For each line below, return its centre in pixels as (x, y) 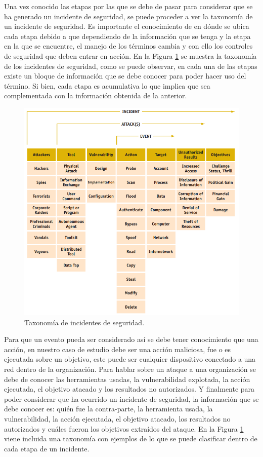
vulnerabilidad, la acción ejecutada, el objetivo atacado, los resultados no (117, 419)
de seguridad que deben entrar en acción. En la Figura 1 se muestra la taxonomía (130, 55)
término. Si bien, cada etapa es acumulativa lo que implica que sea (107, 85)
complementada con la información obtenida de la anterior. (96, 96)
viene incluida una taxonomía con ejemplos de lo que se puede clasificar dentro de (131, 439)
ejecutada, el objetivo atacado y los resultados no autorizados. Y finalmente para (129, 389)
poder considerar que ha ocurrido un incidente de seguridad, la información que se (131, 398)
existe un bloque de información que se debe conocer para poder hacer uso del (125, 76)
